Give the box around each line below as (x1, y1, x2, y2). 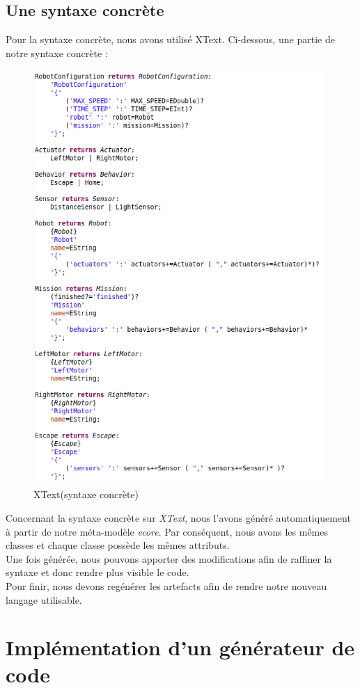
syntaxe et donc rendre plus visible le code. (6, 565, 189, 579)
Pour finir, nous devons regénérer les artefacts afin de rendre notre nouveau (6, 578, 327, 593)
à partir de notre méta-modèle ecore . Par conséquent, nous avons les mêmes (6, 524, 328, 538)
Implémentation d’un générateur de (6, 633, 355, 662)
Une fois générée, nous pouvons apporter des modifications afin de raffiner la (6, 551, 332, 566)
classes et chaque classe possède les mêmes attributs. (6, 538, 230, 552)
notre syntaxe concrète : (6, 45, 108, 60)
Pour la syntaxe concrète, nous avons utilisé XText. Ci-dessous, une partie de (6, 32, 335, 47)
